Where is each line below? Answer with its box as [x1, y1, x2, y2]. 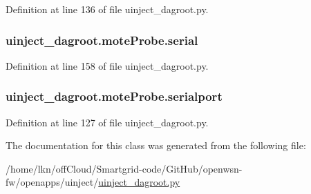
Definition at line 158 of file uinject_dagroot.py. [6, 58, 209, 72]
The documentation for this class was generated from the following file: [6, 138, 306, 153]
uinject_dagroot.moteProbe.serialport [6, 88, 223, 105]
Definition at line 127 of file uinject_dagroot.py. [6, 115, 209, 129]
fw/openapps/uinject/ [6, 175, 99, 189]
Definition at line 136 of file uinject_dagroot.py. [6, 2, 209, 16]
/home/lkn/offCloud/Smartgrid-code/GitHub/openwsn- [6, 161, 243, 175]
